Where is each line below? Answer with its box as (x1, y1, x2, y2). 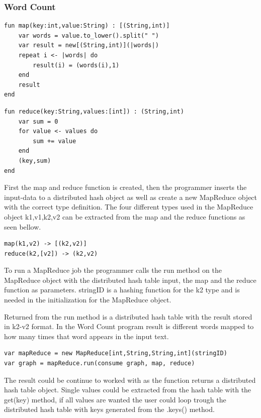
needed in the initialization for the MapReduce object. (4, 294, 171, 305)
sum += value (33, 137, 76, 145)
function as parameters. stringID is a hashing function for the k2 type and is (4, 284, 240, 295)
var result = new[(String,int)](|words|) (18, 42, 159, 49)
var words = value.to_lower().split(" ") (18, 32, 159, 39)
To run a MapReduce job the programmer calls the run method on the (4, 265, 222, 275)
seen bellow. (4, 221, 41, 232)
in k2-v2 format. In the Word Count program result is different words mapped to (4, 321, 254, 332)
